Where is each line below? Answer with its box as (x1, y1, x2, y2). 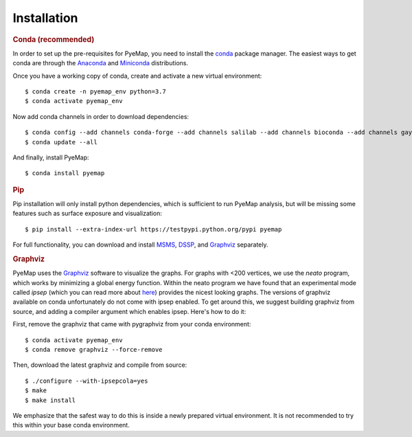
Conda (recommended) (12, 34, 95, 44)
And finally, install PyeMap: (12, 153, 89, 161)
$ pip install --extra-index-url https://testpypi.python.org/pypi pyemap (25, 225, 282, 233)
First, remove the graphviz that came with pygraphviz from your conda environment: (12, 320, 251, 328)
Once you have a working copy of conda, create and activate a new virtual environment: (12, 71, 262, 80)
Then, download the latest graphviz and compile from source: (12, 361, 187, 369)
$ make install (25, 396, 76, 404)
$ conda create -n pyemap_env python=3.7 (25, 87, 166, 96)
